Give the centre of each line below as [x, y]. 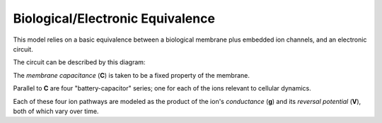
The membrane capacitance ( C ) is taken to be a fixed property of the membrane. [132, 75]
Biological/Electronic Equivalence [114, 18]
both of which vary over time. [56, 111]
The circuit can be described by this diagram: [79, 62]
